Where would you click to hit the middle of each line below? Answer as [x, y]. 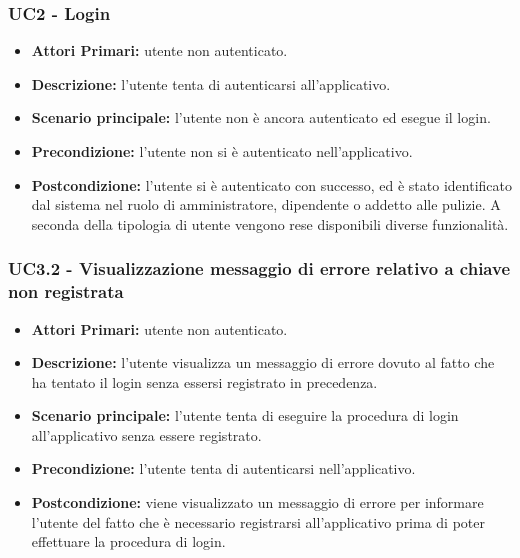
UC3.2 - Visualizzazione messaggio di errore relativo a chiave [259, 268]
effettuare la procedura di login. [128, 541]
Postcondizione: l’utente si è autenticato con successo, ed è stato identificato [271, 184]
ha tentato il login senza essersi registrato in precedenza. [204, 381]
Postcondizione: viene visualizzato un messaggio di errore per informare [257, 502]
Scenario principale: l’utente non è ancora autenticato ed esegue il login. [261, 117]
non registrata [66, 291]
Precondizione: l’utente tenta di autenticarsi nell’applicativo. [223, 468]
